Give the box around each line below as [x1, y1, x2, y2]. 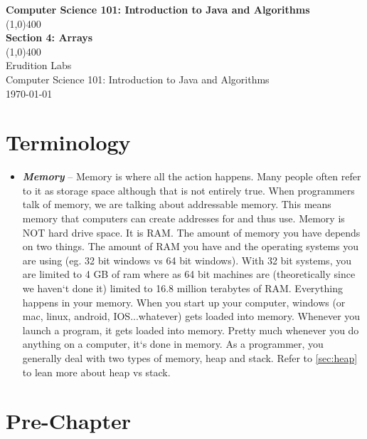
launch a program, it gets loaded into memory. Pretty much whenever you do [22, 322, 359, 337]
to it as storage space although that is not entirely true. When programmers [22, 182, 355, 197]
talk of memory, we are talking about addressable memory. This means [22, 197, 331, 212]
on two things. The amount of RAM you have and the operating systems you [22, 239, 359, 254]
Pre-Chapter [6, 406, 132, 435]
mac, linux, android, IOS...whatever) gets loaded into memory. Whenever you [22, 309, 361, 324]
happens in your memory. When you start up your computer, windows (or [22, 294, 346, 309]
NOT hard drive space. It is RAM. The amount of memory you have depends [22, 224, 361, 239]
